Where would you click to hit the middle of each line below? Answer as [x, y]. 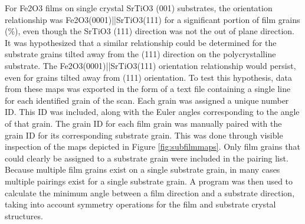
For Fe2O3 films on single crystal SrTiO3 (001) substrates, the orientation [139, 8]
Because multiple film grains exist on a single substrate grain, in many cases [142, 169]
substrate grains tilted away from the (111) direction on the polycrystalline [140, 54]
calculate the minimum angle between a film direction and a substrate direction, [150, 192]
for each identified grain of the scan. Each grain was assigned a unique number [147, 100]
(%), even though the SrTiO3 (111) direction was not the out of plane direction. [150, 31]
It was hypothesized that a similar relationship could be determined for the [141, 42]
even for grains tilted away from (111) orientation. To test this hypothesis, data [149, 77]
